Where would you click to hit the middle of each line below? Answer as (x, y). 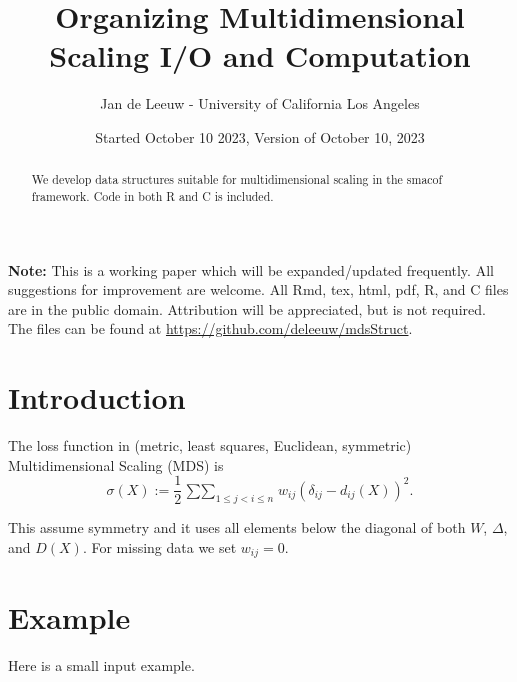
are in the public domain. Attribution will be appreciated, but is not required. (247, 308)
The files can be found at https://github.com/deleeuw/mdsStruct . (210, 328)
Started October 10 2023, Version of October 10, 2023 (260, 136)
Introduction (97, 397)
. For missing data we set (159, 546)
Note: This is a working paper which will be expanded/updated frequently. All (251, 269)
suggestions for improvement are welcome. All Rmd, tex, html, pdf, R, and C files (258, 289)
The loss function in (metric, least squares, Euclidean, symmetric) (210, 445)
